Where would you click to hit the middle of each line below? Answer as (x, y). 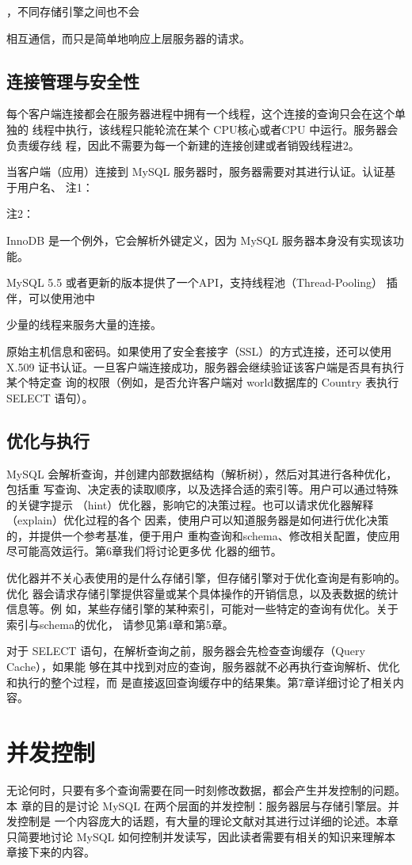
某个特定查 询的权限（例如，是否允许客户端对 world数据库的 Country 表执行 (203, 382)
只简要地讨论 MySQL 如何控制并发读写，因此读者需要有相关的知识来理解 (195, 836)
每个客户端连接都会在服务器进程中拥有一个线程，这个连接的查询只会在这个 (200, 114)
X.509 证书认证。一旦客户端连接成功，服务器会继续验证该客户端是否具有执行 (206, 366)
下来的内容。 (61, 852)
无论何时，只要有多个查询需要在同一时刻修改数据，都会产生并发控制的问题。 (206, 789)
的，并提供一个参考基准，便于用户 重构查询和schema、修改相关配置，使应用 (203, 535)
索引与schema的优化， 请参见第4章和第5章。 (120, 624)
